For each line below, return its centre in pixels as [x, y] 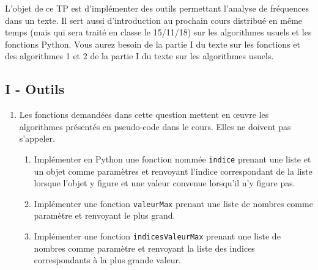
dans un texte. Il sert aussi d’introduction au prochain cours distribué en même [154, 20]
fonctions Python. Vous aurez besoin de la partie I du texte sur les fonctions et [153, 44]
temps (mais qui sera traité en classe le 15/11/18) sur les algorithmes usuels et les [158, 32]
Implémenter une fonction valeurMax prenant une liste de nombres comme [173, 203]
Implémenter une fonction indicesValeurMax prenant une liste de [157, 236]
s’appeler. [37, 138]
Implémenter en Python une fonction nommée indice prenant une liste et [172, 159]
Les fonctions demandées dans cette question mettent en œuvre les [144, 115]
